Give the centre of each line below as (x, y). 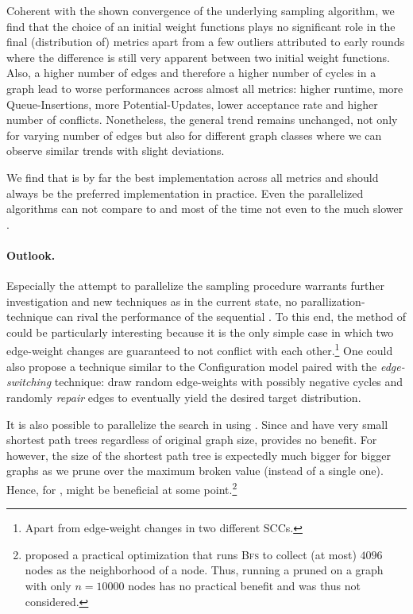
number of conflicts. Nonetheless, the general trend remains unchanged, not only (202, 120)
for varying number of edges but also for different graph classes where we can (194, 135)
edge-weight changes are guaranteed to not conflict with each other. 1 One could (200, 349)
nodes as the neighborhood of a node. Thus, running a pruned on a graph (204, 570)
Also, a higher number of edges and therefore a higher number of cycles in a (191, 73)
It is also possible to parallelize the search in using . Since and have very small (197, 424)
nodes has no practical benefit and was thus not (244, 585)
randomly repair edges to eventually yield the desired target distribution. (184, 397)
